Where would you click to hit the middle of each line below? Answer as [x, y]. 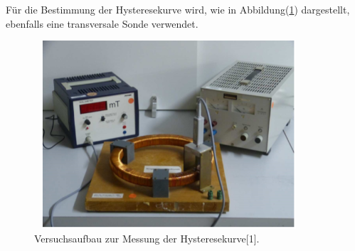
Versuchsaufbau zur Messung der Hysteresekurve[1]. [147, 239]
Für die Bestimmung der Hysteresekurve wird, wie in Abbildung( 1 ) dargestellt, [178, 9]
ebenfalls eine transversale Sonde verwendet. [102, 23]
